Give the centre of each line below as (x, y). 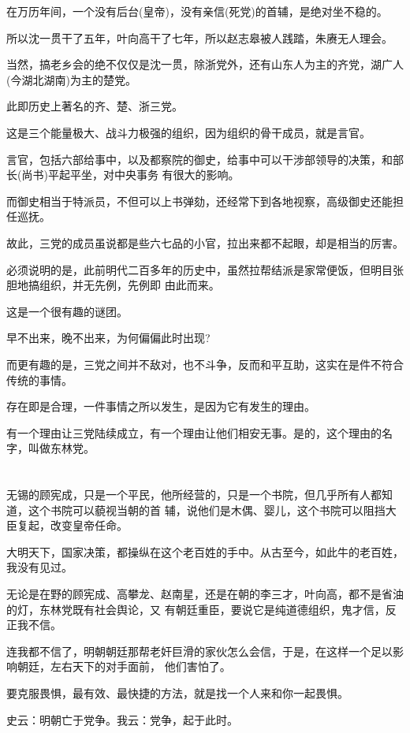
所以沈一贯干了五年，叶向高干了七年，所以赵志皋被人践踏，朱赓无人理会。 (199, 37)
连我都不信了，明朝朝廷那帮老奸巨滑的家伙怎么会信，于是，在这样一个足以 (199, 651)
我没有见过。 (39, 567)
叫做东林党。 (61, 448)
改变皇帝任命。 (89, 525)
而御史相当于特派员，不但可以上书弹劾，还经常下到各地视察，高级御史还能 (199, 201)
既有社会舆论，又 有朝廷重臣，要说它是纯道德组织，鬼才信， (229, 609)
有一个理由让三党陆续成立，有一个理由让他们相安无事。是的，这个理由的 (194, 432)
